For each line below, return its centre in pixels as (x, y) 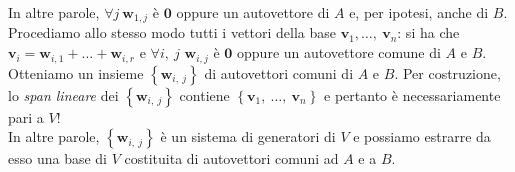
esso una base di (57, 158)
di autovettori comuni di (279, 72)
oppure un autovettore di (253, 12)
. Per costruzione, (447, 72)
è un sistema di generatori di (248, 136)
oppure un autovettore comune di (339, 52)
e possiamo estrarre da (422, 136)
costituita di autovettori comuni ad (231, 158)
